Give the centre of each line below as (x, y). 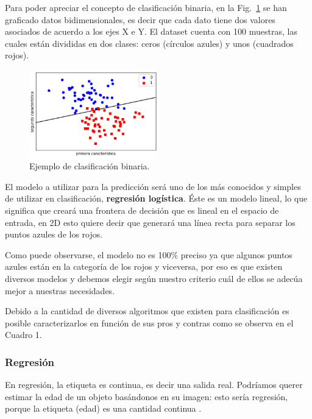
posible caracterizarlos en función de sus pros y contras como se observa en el (149, 322)
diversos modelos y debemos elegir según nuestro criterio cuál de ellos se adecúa (154, 279)
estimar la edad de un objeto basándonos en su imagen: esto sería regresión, (147, 396)
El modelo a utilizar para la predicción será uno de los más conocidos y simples (153, 186)
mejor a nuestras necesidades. (60, 290)
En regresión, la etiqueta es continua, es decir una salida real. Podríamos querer (154, 385)
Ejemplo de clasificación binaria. (90, 166)
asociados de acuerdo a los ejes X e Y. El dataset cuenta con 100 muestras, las (151, 31)
